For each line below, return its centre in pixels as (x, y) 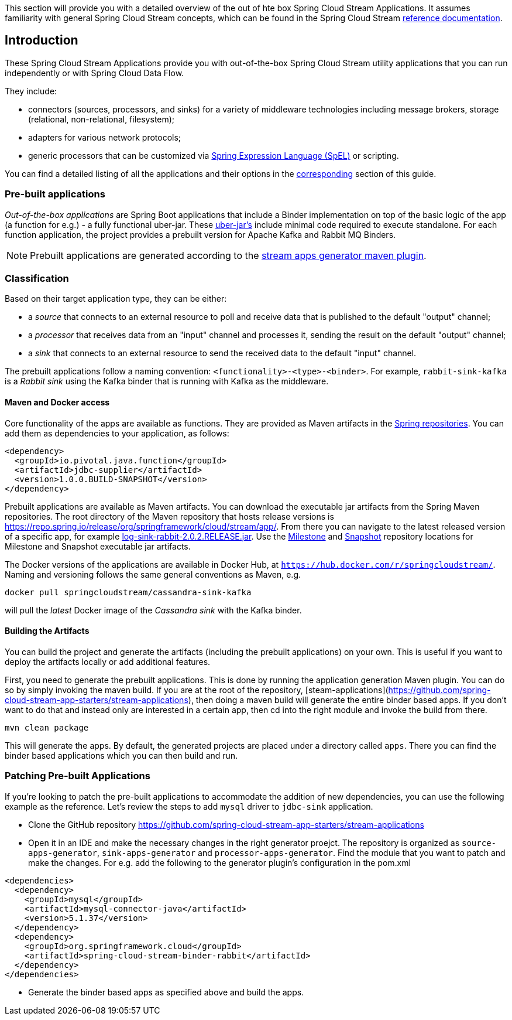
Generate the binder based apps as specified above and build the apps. (166, 992)
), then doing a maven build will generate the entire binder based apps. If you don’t (347, 700)
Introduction (42, 40)
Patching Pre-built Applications (78, 776)
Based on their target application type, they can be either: (116, 299)
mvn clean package (47, 727)
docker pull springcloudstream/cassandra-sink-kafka (128, 592)
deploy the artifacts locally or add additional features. (108, 661)
